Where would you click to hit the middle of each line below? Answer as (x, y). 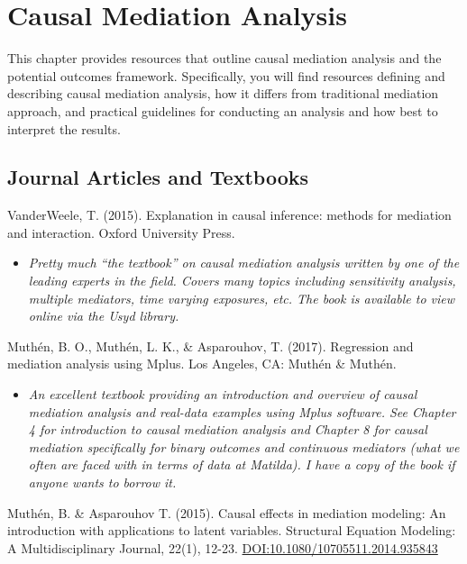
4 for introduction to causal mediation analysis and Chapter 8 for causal (228, 429)
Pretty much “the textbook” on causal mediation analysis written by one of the (244, 263)
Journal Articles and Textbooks (158, 177)
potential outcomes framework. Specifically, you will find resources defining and (226, 75)
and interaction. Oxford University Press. (121, 232)
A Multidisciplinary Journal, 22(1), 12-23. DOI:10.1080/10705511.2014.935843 (223, 547)
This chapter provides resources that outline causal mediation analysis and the (224, 58)
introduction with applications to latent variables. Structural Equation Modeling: (232, 530)
